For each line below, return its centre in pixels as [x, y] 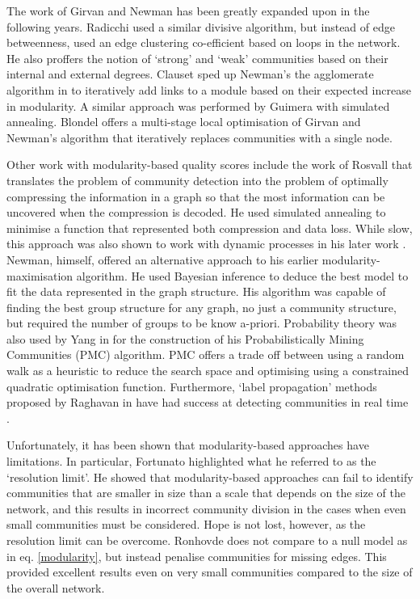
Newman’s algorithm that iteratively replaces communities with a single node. [199, 137]
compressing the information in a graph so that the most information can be [196, 196]
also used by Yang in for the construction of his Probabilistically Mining [185, 338]
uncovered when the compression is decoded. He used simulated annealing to [196, 212]
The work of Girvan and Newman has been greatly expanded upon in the [188, 11]
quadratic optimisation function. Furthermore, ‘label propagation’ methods [192, 386]
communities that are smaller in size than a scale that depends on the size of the [206, 493]
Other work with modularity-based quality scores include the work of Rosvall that [210, 165]
